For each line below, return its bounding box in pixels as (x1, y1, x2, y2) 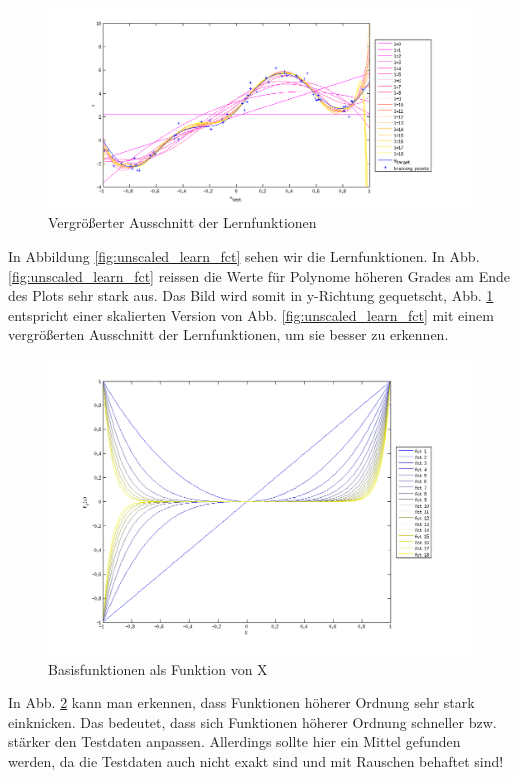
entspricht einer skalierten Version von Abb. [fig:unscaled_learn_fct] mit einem (8, 304, 494, 325)
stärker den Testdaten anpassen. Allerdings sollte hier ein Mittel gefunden (8, 731, 461, 752)
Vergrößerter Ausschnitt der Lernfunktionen (48, 212, 317, 233)
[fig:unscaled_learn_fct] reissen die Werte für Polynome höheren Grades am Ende (8, 265, 510, 286)
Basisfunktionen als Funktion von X (48, 658, 268, 679)
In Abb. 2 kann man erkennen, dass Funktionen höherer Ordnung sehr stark (8, 692, 475, 713)
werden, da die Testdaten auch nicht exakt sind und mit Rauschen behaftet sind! (8, 750, 504, 771)
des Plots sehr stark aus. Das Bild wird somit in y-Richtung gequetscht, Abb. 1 (8, 285, 494, 306)
